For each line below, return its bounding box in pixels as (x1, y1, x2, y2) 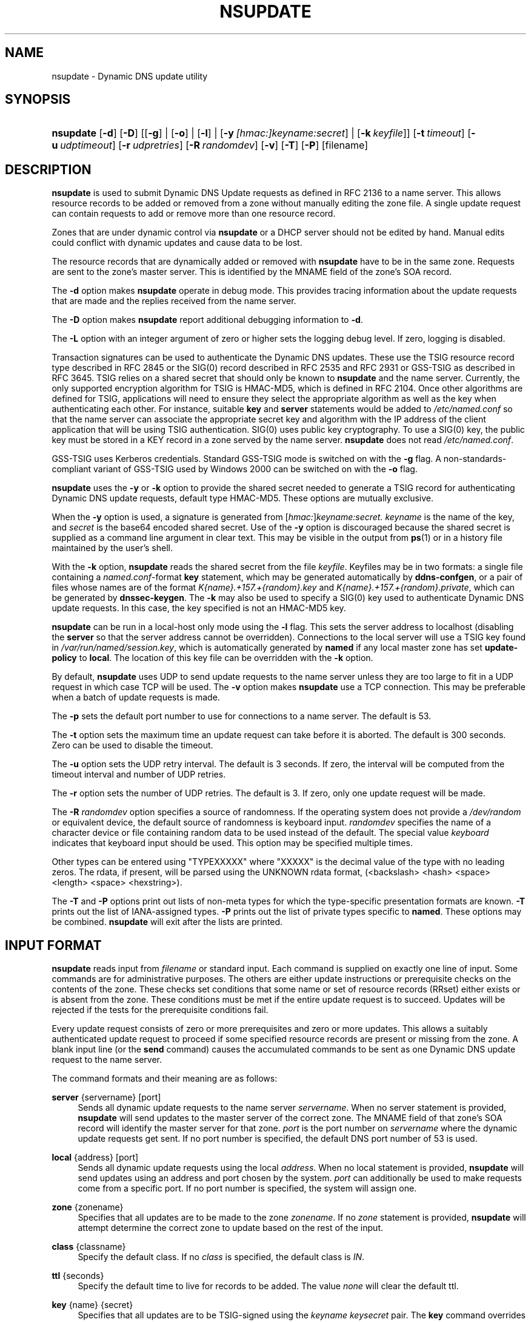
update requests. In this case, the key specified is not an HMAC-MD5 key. (52, 603, 346, 614)
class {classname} (52, 1241, 126, 1252)
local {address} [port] (52, 1152, 139, 1163)
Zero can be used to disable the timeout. (52, 740, 213, 751)
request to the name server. (52, 1054, 162, 1065)
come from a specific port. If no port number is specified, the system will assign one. (78, 1183, 417, 1194)
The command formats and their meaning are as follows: (52, 1073, 278, 1084)
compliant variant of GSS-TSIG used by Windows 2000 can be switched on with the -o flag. (52, 464, 418, 475)
